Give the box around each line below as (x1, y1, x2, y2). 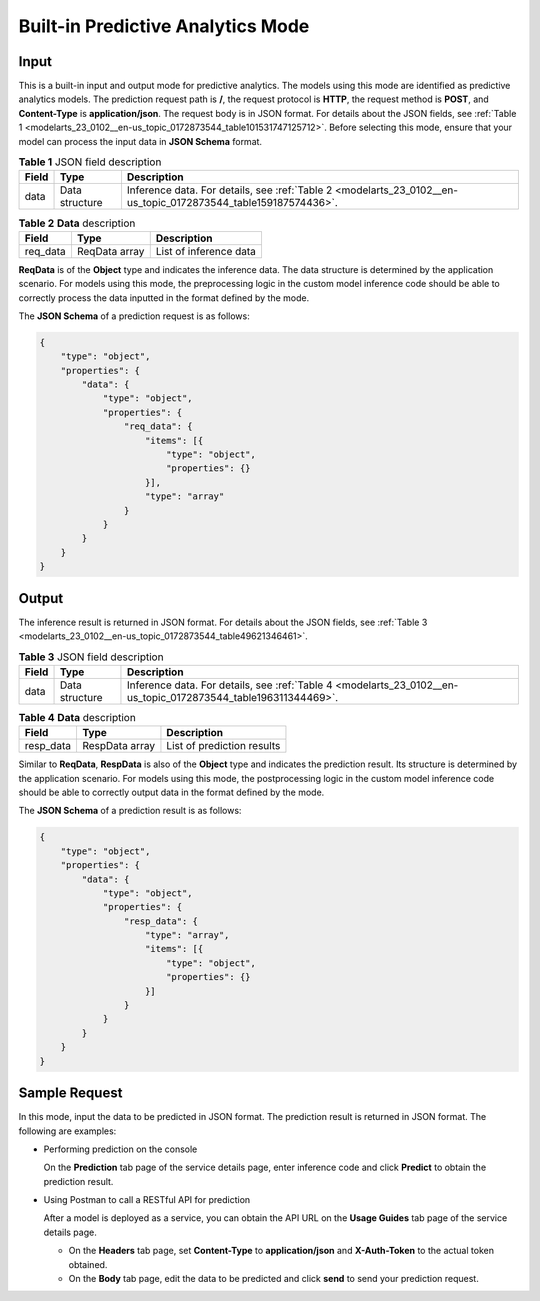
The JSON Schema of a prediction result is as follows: (18, 805, 242, 817)
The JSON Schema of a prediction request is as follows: (18, 310, 250, 322)
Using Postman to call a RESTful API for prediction (43, 1194, 251, 1206)
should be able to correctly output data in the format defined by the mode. (18, 786, 325, 798)
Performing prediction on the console (43, 1143, 198, 1155)
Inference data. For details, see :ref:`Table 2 (126, 183, 333, 197)
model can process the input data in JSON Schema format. (18, 135, 263, 147)
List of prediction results (166, 739, 281, 753)
